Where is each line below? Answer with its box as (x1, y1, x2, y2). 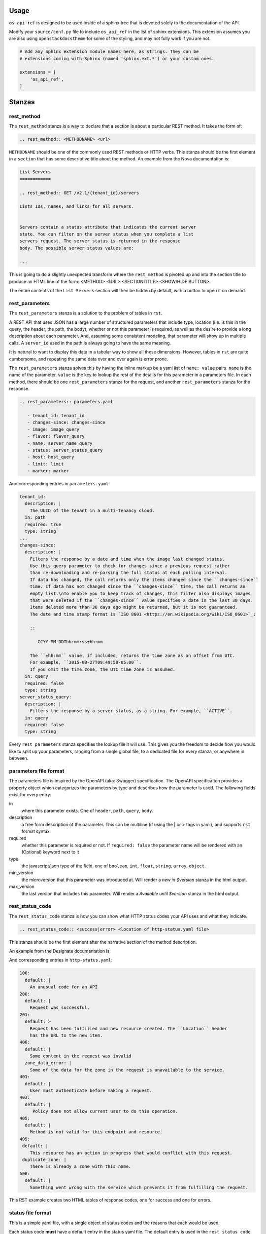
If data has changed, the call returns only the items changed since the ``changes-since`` (30, 577, 259, 582)
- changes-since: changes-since (27, 420, 105, 425)
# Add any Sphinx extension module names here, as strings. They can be (19, 49, 199, 54)
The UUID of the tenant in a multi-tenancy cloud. (30, 507, 155, 513)
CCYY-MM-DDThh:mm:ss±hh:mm (37, 639, 103, 645)
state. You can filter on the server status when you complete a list (19, 231, 194, 237)
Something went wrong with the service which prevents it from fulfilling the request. (30, 1185, 248, 1190)
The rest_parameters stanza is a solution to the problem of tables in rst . (9, 310, 163, 316)
